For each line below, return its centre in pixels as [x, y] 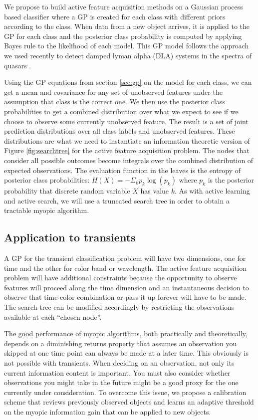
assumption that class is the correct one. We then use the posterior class [115, 102]
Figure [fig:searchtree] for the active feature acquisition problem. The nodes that [127, 150]
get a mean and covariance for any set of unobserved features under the [113, 92]
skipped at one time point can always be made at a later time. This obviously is [126, 353]
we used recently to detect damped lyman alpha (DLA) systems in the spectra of [128, 55]
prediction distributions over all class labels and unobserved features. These [120, 131]
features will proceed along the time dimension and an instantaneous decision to [127, 287]
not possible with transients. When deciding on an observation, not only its [119, 363]
